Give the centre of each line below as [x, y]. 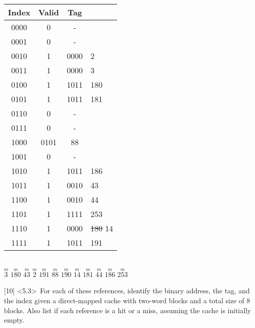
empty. [14, 320]
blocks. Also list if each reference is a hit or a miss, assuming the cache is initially [127, 310]
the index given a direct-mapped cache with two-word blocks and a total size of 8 [127, 300]
